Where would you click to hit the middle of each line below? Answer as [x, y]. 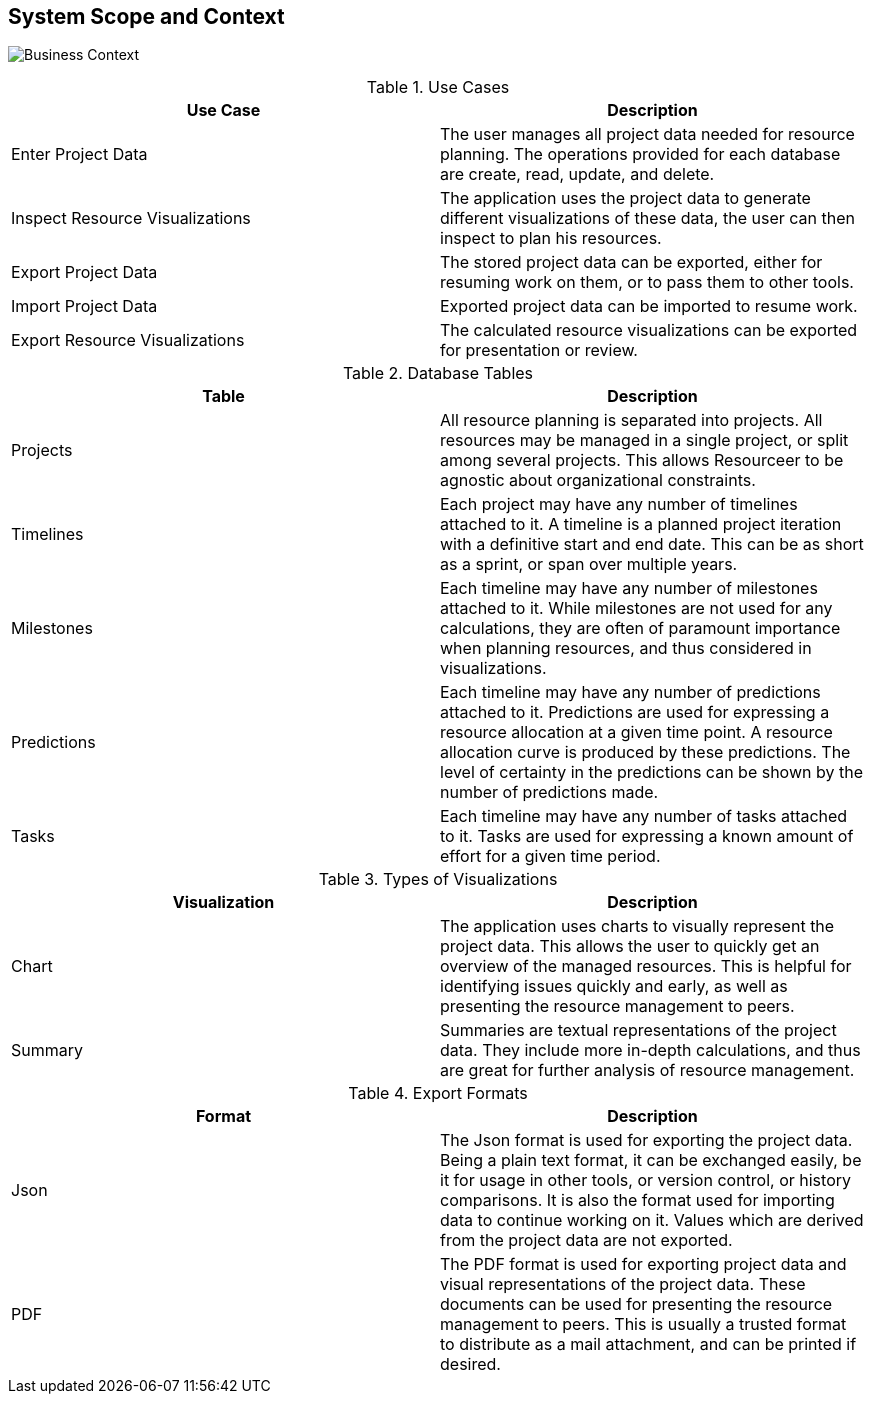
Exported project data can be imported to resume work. [649, 306]
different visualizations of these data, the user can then [647, 218]
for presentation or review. [539, 350]
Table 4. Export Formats [438, 1093]
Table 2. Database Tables [438, 373]
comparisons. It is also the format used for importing [637, 1200]
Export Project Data [84, 272]
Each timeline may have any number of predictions [630, 692]
